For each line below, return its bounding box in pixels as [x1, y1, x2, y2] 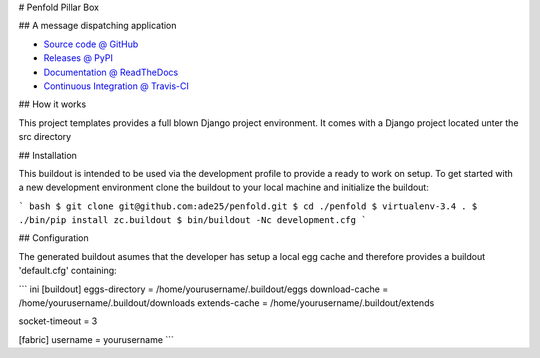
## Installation [18, 149, 77, 161]
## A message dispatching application [18, 20, 177, 32]
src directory [18, 131, 72, 143]
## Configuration [18, 232, 89, 244]
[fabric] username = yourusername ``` [18, 333, 175, 345]
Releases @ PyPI [43, 52, 114, 64]
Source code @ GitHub [43, 38, 139, 50]
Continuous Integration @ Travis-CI [43, 80, 190, 92]
